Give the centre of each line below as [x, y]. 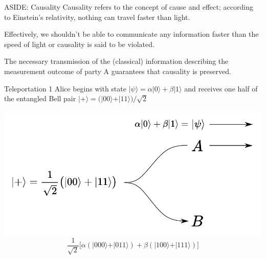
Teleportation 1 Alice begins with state [65, 88]
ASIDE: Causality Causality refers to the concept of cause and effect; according [129, 7]
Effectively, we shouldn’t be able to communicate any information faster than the [131, 34]
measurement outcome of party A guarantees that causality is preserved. [118, 71]
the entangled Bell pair [40, 98]
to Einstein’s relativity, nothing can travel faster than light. [97, 17]
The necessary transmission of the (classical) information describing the [116, 61]
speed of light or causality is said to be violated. [79, 44]
